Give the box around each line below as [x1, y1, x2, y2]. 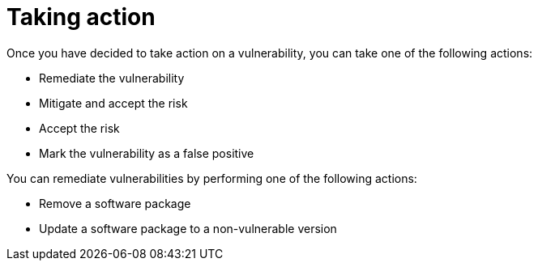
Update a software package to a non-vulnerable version [39, 221, 337, 235]
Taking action [6, 3, 156, 31]
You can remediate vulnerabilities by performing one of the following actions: [6, 171, 417, 185]
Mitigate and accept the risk [39, 95, 188, 110]
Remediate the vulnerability [39, 70, 185, 85]
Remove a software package [39, 196, 191, 210]
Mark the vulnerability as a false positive [39, 146, 254, 160]
